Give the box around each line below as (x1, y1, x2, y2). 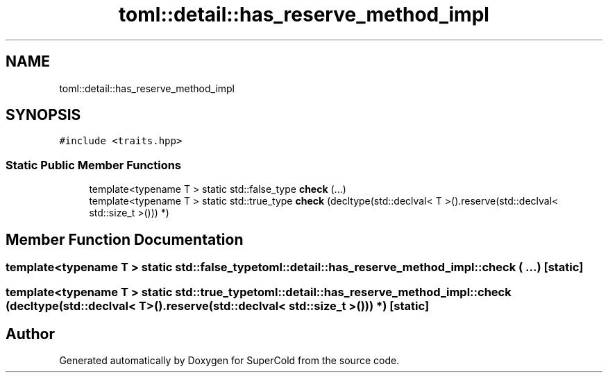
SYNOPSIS (6, 106, 81, 124)
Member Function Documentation (6, 230, 244, 248)
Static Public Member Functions (6, 157, 182, 172)
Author (6, 325, 55, 343)
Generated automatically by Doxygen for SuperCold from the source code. (59, 354, 400, 367)
